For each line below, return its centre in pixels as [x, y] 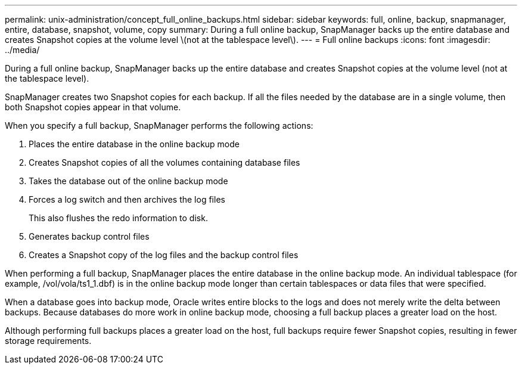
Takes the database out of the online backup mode [128, 181]
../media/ [22, 50]
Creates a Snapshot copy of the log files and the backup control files [164, 255]
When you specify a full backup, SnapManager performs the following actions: [159, 125]
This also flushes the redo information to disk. [118, 218]
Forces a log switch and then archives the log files [127, 199]
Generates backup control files [89, 236]
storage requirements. [48, 341]
